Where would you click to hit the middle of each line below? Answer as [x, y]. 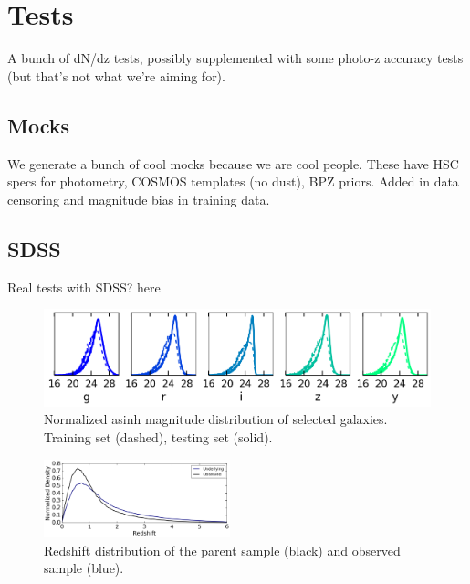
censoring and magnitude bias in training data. [139, 199]
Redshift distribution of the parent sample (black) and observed [222, 550]
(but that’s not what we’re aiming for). [116, 75]
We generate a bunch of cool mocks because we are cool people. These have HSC [233, 163]
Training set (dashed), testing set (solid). [158, 437]
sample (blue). [84, 568]
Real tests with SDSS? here [84, 287]
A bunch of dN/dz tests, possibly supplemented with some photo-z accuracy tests [235, 58]
